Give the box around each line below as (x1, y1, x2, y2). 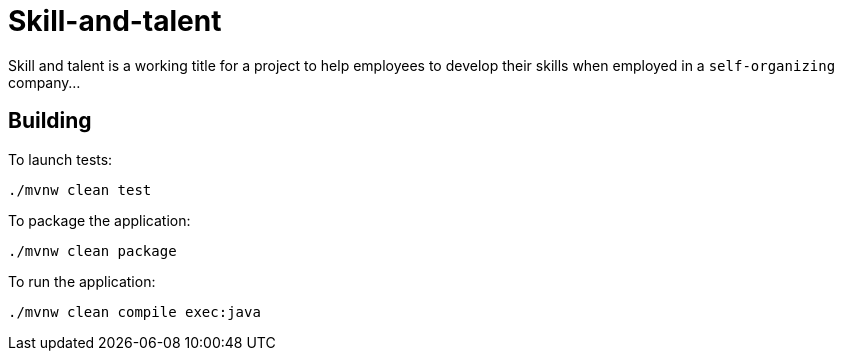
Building (8, 108, 92, 134)
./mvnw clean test (8, 181, 152, 198)
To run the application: (8, 272, 156, 290)
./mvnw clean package (8, 242, 177, 259)
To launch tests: (8, 150, 113, 168)
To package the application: (8, 211, 191, 229)
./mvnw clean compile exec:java (8, 303, 261, 320)
